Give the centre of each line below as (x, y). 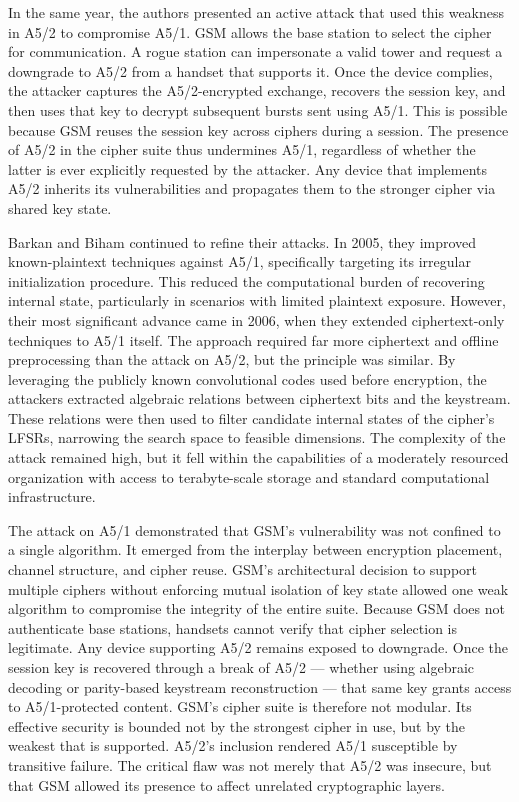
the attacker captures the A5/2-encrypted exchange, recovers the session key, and (257, 90)
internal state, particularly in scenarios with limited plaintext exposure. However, (257, 300)
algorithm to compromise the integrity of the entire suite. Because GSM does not (256, 608)
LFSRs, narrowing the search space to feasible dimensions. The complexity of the (257, 437)
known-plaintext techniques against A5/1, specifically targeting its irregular (239, 261)
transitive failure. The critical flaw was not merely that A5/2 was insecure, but (250, 764)
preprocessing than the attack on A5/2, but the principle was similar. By (232, 359)
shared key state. (60, 207)
